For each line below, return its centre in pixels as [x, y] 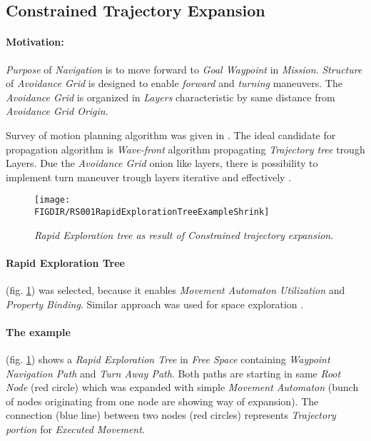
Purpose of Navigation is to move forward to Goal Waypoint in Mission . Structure [184, 69]
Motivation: [35, 42]
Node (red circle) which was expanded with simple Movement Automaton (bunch [182, 387]
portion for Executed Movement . [75, 429]
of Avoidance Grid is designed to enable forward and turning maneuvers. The [174, 83]
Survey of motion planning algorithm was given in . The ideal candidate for [171, 135]
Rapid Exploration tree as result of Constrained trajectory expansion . [184, 234]
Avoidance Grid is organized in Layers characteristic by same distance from [171, 97]
